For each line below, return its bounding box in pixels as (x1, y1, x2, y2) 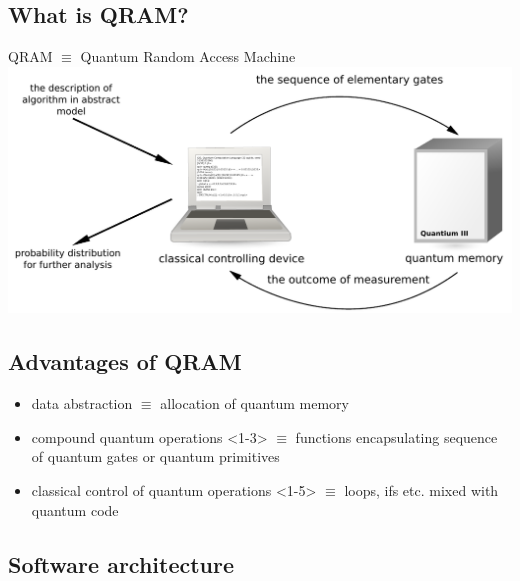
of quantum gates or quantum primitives (31, 446, 280, 467)
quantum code (31, 499, 119, 520)
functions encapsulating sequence (295, 426, 498, 447)
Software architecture (8, 548, 235, 579)
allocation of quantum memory (160, 393, 349, 414)
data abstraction (31, 393, 133, 414)
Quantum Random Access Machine (80, 46, 296, 67)
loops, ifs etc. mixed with (344, 479, 499, 500)
